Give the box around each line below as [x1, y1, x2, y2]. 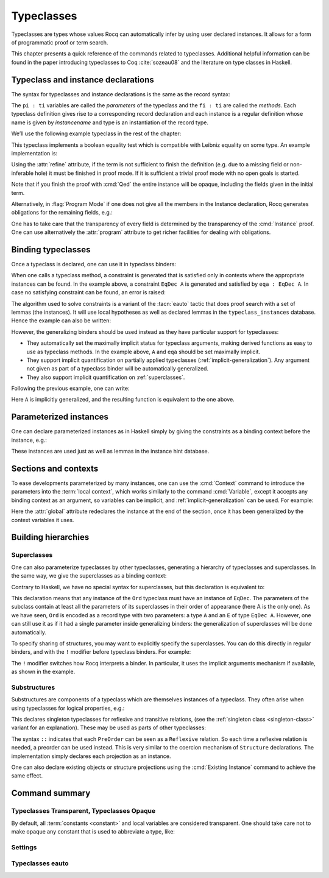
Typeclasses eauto [11, 859, 69, 868]
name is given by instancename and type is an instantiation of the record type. [11, 119, 209, 126]
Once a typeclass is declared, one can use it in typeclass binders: [11, 261, 177, 267]
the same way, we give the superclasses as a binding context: [11, 572, 167, 579]
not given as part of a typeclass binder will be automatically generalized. [26, 365, 209, 372]
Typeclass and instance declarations [11, 74, 155, 85]
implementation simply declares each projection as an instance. [11, 752, 171, 760]
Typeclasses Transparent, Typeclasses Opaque [11, 807, 156, 815]
